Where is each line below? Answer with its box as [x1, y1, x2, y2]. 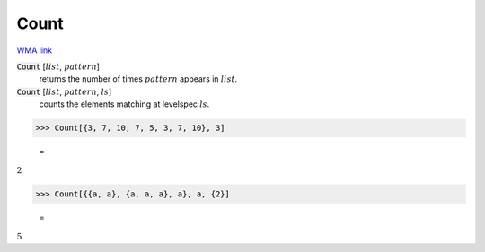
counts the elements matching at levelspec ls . [39, 99, 210, 109]
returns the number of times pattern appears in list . [39, 74, 238, 84]
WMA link [16, 45, 53, 56]
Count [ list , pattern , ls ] [16, 86, 112, 97]
